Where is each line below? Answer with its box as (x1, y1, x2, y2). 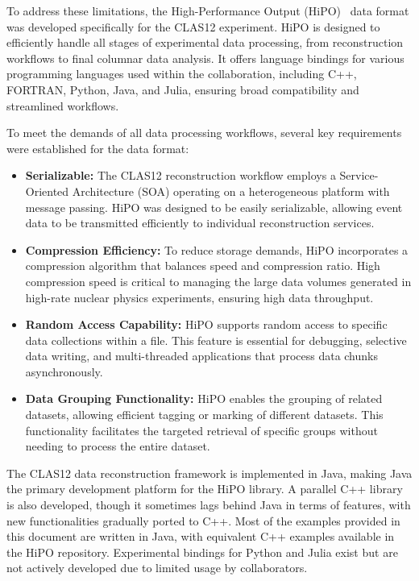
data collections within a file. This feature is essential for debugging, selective (25, 331, 407, 348)
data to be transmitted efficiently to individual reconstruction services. (25, 214, 375, 231)
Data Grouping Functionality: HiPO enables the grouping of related (25, 390, 383, 407)
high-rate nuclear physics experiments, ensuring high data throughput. (25, 288, 374, 305)
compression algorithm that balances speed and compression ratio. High (25, 257, 380, 274)
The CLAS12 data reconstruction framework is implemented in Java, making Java (6, 464, 413, 481)
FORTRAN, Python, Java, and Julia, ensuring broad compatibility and (6, 81, 359, 98)
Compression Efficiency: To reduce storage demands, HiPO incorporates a (25, 241, 409, 258)
